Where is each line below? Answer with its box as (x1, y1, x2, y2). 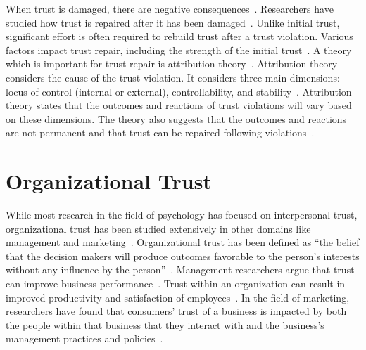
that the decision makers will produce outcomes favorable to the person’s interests (6, 248, 360, 263)
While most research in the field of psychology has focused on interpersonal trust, (6, 207, 358, 222)
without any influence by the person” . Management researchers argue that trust (6, 262, 355, 277)
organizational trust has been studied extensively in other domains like (6, 221, 311, 235)
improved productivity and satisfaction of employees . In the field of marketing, (6, 290, 350, 304)
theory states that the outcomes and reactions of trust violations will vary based (6, 98, 352, 112)
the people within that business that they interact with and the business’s (6, 317, 324, 332)
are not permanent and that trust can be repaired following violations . (6, 125, 315, 140)
